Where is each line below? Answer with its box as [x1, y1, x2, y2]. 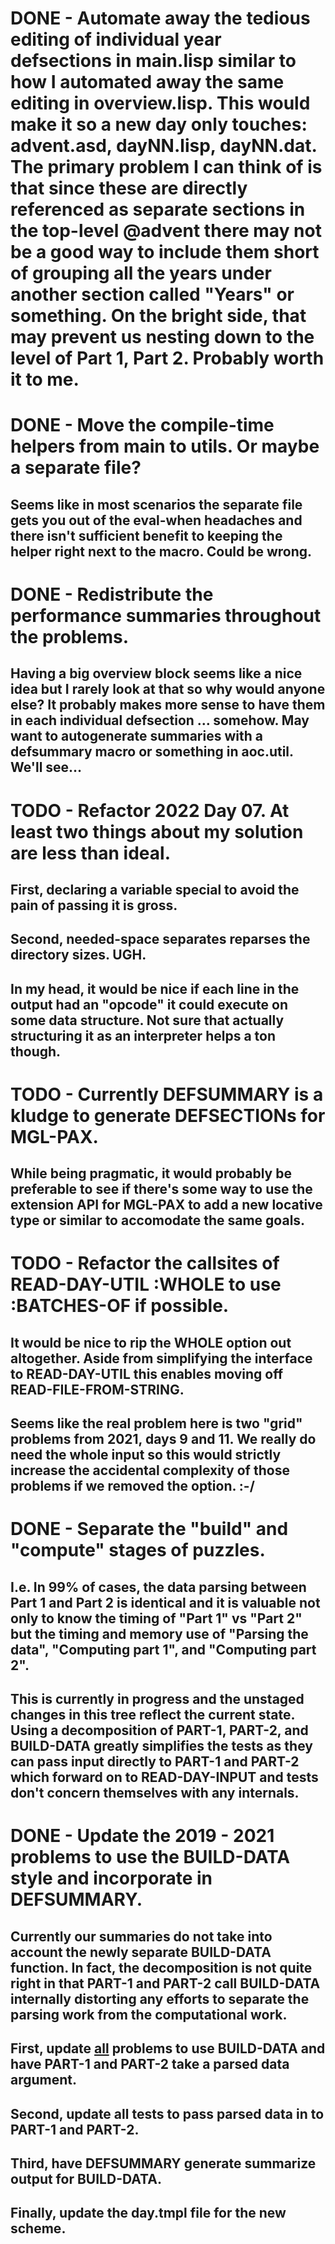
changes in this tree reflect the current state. [10, 1707, 295, 1724]
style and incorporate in [10, 1867, 213, 1890]
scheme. [10, 2220, 67, 2237]
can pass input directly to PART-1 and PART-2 [10, 1753, 300, 1771]
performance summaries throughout [10, 604, 322, 627]
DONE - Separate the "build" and [10, 1518, 289, 1541]
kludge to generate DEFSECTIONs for [10, 1104, 326, 1127]
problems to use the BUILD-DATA [10, 1846, 291, 1869]
